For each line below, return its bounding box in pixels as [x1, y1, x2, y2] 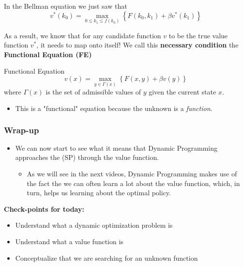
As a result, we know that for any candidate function [4, 30, 161, 40]
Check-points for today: [4, 203, 84, 214]
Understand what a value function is [15, 236, 123, 246]
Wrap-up [4, 124, 39, 136]
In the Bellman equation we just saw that [4, 1, 127, 11]
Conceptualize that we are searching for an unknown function [15, 252, 198, 263]
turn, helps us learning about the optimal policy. [27, 188, 171, 198]
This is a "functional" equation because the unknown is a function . [15, 103, 213, 113]
